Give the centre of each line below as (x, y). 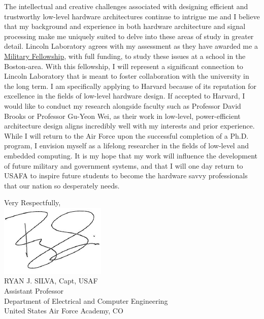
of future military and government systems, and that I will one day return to (124, 165)
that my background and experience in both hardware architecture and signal (125, 26)
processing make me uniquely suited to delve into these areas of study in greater (129, 36)
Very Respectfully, (32, 202)
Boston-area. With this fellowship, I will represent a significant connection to (124, 66)
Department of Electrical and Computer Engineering (86, 300)
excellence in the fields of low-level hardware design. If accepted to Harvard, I (125, 96)
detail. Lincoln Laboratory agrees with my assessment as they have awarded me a (131, 46)
